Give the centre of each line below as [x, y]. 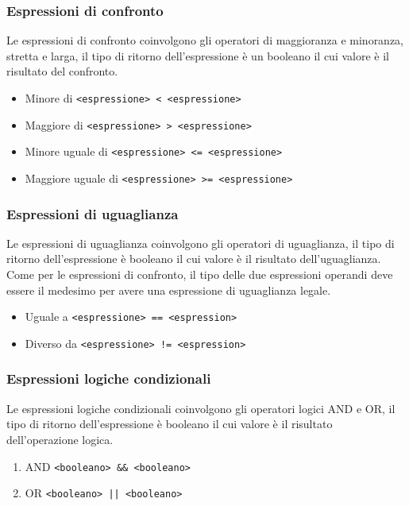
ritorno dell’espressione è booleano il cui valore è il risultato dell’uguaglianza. [194, 259]
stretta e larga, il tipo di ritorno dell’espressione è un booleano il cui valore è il [198, 55]
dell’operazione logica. [60, 439]
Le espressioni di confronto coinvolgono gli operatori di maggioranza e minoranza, [205, 40]
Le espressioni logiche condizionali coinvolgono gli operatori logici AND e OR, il [201, 408]
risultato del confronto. [62, 71]
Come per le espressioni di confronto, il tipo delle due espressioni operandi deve [200, 274]
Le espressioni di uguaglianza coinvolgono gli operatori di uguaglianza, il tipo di [201, 243]
